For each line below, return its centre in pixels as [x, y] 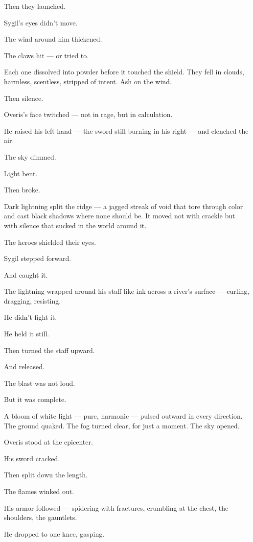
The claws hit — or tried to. [46, 55]
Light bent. [21, 173]
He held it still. [27, 334]
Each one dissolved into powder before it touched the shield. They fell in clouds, [124, 72]
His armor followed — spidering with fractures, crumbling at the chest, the [116, 507]
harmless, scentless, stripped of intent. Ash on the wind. [88, 81]
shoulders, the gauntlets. [41, 517]
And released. [24, 366]
